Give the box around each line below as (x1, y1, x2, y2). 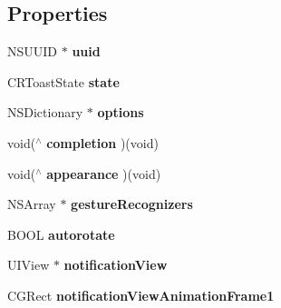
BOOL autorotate (7, 224, 115, 243)
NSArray (7, 194, 56, 214)
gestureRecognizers (71, 194, 193, 214)
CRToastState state (7, 72, 120, 91)
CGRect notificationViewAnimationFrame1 (7, 285, 275, 304)
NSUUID (7, 42, 58, 61)
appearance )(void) (46, 164, 161, 183)
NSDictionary (7, 103, 83, 122)
